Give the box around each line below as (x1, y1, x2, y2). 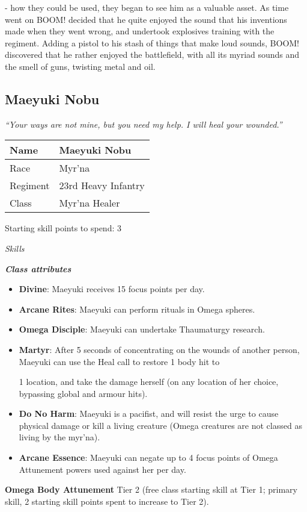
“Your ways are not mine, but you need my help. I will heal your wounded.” (5, 117, 282, 130)
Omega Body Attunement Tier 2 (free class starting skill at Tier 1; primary (5, 483, 297, 496)
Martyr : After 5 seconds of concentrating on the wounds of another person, (19, 343, 300, 355)
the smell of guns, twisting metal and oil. (5, 60, 156, 72)
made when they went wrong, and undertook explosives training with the (5, 25, 275, 37)
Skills (5, 242, 25, 254)
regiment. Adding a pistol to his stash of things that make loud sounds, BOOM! (5, 36, 300, 49)
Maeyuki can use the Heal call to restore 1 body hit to (19, 355, 220, 367)
